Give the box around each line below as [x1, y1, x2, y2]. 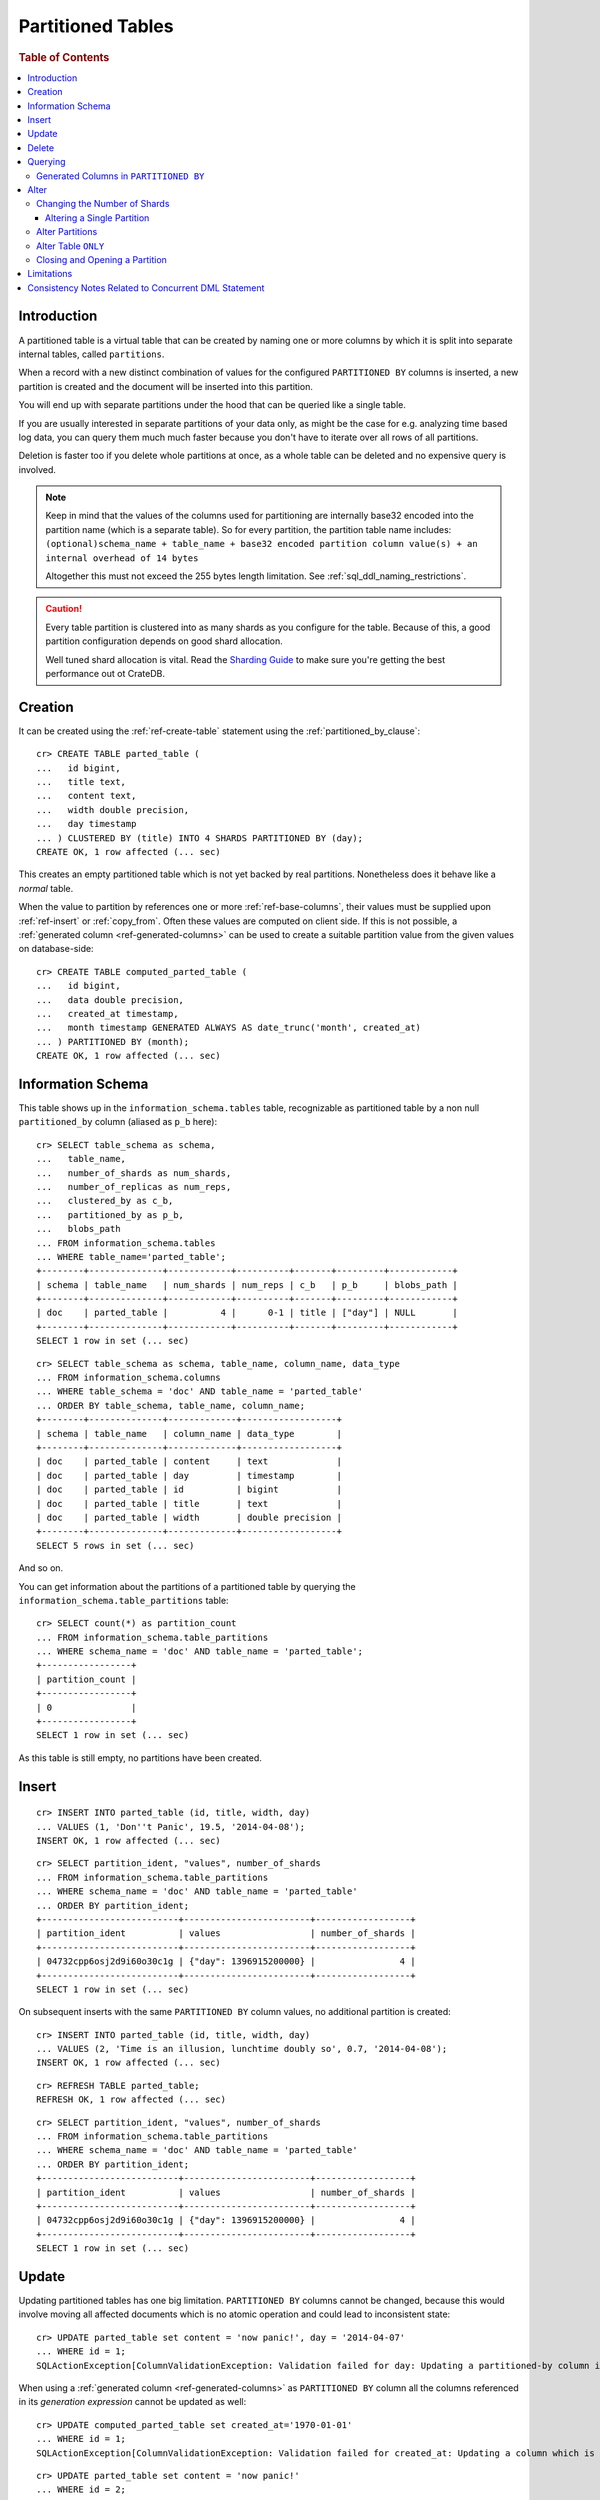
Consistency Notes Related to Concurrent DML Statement [27, 281, 265, 294]
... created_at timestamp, [36, 1008, 179, 1019]
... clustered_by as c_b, [36, 1195, 174, 1207]
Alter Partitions [36, 226, 98, 238]
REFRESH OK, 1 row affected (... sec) [36, 2094, 227, 2105]
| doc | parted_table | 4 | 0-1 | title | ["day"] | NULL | [36, 1307, 459, 1319]
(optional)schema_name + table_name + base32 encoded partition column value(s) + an [45, 538, 479, 550]
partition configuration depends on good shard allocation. [45, 635, 284, 647]
